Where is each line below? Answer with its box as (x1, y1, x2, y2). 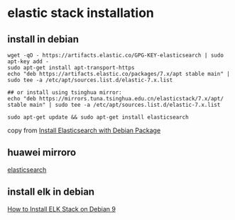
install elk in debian (7, 186, 94, 198)
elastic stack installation (7, 5, 155, 21)
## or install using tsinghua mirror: (7, 89, 122, 96)
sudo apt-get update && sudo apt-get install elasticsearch (7, 114, 190, 121)
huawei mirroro (7, 146, 77, 158)
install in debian (7, 33, 80, 45)
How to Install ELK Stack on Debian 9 (7, 204, 116, 213)
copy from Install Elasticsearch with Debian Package (7, 126, 161, 134)
